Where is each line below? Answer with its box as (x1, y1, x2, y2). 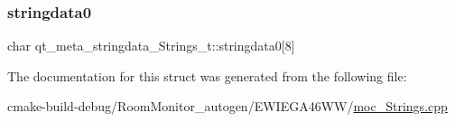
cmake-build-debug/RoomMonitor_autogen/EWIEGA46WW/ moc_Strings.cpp (7, 97, 448, 116)
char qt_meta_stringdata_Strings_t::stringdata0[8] (7, 36, 295, 55)
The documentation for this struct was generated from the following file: (7, 66, 407, 85)
